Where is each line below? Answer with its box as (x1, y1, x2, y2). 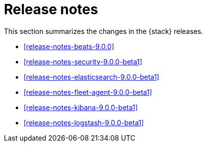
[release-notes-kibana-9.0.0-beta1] (24, 103, 138, 112)
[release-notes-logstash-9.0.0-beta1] (24, 118, 144, 127)
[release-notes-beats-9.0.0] (24, 42, 115, 51)
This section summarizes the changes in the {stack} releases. (4, 27, 204, 35)
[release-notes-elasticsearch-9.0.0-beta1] (24, 72, 159, 81)
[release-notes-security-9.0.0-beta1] (24, 57, 143, 66)
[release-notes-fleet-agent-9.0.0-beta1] (24, 88, 152, 96)
